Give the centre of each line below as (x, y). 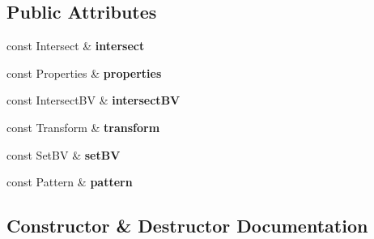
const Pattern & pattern (70, 182)
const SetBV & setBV (64, 154)
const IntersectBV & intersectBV (93, 100)
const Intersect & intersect (76, 46)
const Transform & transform (83, 127)
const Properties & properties (84, 73)
